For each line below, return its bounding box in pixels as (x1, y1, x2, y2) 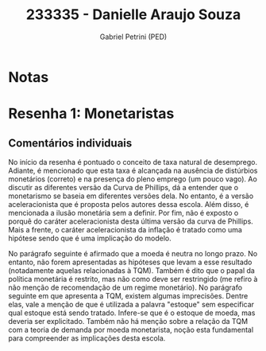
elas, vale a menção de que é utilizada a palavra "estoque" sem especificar (8, 299, 255, 309)
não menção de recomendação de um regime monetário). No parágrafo (8, 283, 243, 292)
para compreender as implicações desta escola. (8, 333, 166, 343)
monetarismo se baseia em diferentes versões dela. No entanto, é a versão (8, 191, 254, 201)
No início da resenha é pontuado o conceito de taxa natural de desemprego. (8, 157, 258, 166)
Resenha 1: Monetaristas (8, 105, 175, 123)
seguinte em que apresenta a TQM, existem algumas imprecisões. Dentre (8, 291, 249, 300)
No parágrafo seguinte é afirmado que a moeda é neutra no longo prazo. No (8, 248, 258, 258)
